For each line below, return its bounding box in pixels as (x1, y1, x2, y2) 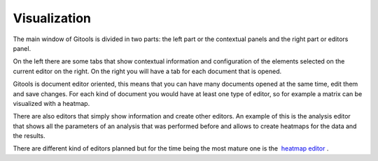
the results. (13, 132, 45, 140)
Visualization (13, 10, 91, 26)
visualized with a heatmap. (13, 99, 90, 107)
